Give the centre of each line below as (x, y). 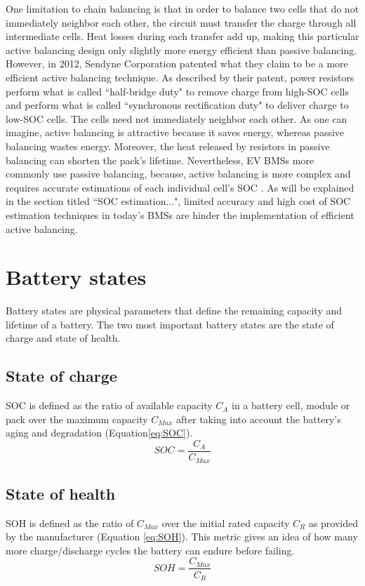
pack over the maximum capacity (77, 419)
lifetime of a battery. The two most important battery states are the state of (170, 324)
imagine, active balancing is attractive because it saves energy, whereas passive (175, 132)
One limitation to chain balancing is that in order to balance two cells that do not (182, 8)
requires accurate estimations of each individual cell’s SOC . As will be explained (180, 187)
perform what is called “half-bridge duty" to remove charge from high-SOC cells (178, 91)
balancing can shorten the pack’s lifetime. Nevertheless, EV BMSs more (160, 160)
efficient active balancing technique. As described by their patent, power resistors (180, 77)
